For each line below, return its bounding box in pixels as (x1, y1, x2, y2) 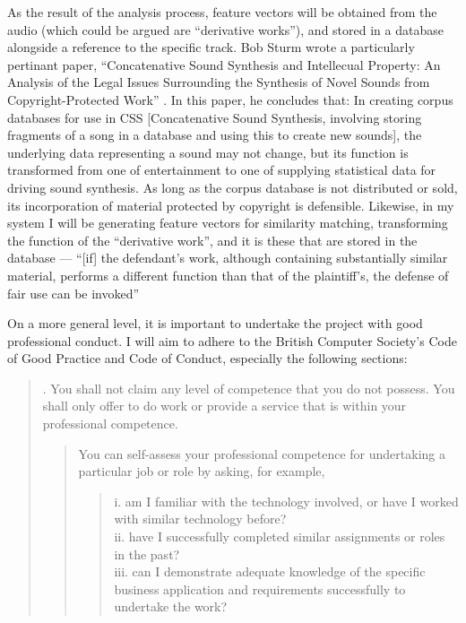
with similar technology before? (114, 509, 287, 528)
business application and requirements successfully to (114, 579, 406, 598)
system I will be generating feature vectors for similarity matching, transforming (7, 213, 448, 232)
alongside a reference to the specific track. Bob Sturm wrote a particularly (7, 38, 415, 56)
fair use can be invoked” (7, 283, 140, 302)
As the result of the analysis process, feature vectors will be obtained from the (7, 3, 437, 21)
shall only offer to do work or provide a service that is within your (42, 396, 407, 415)
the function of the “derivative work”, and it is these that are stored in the (7, 230, 418, 249)
